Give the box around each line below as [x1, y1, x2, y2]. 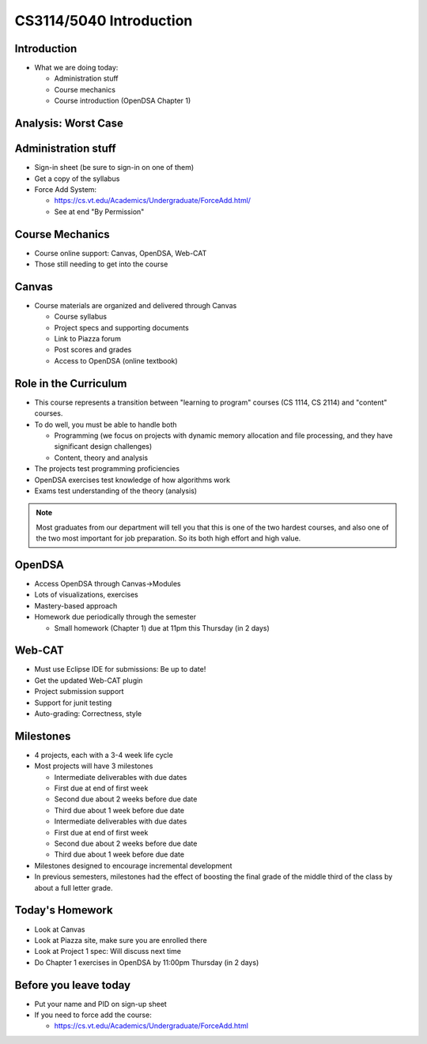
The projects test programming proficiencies [34, 464, 180, 473]
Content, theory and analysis [54, 453, 149, 462]
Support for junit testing [34, 698, 112, 707]
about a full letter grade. [34, 883, 114, 892]
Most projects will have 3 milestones [34, 761, 153, 771]
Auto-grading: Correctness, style [34, 709, 142, 718]
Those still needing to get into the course [34, 259, 168, 269]
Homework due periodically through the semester [34, 612, 197, 622]
